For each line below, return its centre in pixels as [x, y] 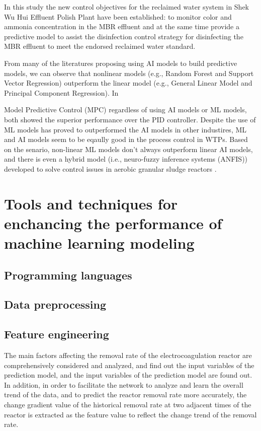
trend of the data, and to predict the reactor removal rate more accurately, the [125, 394]
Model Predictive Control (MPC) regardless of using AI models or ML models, [125, 110]
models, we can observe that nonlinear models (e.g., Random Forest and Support [129, 73]
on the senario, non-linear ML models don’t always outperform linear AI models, [128, 149]
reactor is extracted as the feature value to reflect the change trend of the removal [130, 414]
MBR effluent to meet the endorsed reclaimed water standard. [100, 46]
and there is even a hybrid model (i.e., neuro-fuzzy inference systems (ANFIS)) [126, 159]
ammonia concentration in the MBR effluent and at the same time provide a [122, 26]
